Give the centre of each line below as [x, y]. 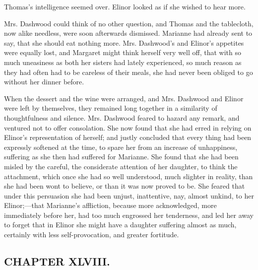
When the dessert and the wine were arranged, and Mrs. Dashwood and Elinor [124, 98]
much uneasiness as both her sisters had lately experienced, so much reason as [123, 62]
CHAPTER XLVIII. [57, 261]
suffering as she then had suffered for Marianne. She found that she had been [121, 157]
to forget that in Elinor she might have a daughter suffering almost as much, [120, 225]
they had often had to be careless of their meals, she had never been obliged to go [129, 72]
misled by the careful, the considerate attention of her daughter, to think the [121, 166]
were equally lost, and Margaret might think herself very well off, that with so [123, 52]
